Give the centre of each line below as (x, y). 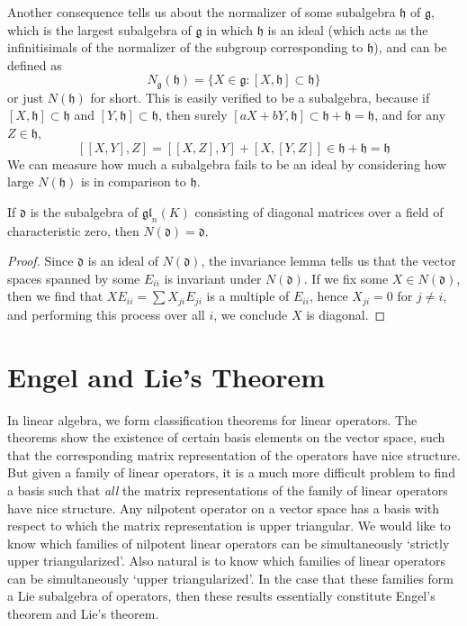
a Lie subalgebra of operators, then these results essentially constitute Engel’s (221, 596)
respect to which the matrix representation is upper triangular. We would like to (229, 526)
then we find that (55, 296)
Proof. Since (40, 261)
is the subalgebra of (84, 211)
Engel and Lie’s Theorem (166, 376)
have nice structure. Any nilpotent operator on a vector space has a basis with (224, 508)
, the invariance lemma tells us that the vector (328, 261)
